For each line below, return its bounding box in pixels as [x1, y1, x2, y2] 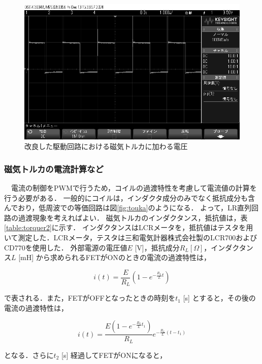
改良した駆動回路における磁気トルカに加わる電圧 [24, 141, 188, 152]
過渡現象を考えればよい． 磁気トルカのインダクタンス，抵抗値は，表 [18, 212, 248, 223]
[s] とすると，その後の [183, 293, 256, 303]
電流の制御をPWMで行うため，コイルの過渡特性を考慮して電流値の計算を [11, 182, 257, 193]
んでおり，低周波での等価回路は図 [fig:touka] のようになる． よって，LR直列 [4, 202, 252, 213]
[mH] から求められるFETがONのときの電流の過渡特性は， [18, 252, 211, 263]
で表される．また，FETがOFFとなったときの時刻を [4, 293, 176, 303]
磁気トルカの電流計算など [4, 162, 104, 175]
